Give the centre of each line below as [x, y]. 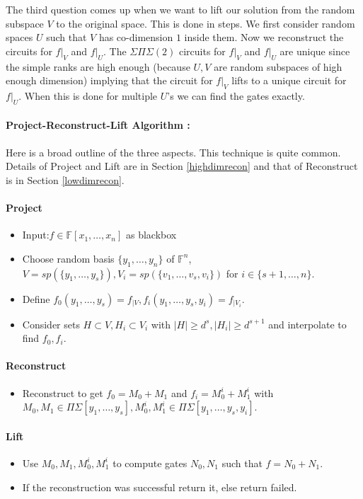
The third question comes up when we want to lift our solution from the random [180, 9]
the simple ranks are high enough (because [98, 66]
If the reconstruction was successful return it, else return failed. [160, 487]
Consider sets [51, 324]
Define [36, 298]
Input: [36, 235]
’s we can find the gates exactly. [236, 95]
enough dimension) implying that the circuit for [109, 80]
